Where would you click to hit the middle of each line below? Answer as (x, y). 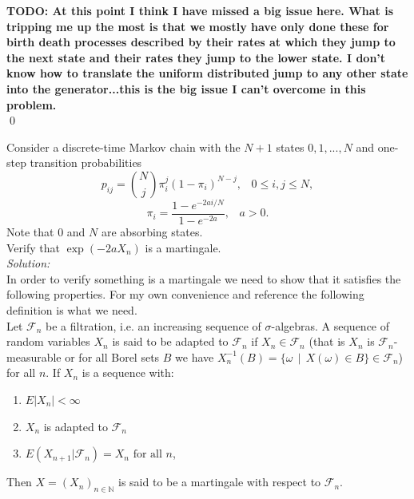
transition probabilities (86, 162)
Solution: (28, 263)
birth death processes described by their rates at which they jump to (201, 42)
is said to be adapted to (170, 341)
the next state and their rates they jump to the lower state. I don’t (196, 57)
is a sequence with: (128, 372)
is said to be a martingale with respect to (220, 482)
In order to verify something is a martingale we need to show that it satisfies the (204, 278)
